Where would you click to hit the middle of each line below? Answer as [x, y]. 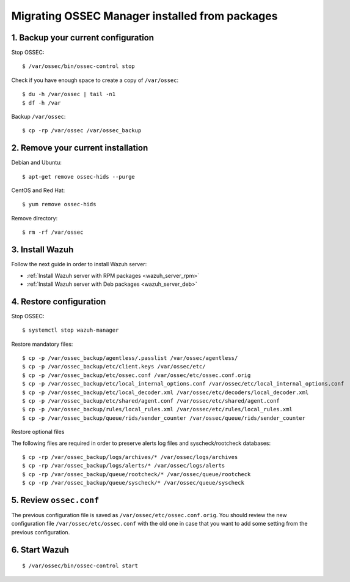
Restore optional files [38, 432]
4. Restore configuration [59, 301]
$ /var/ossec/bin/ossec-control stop [79, 66]
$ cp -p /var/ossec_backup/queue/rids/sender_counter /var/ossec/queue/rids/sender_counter [164, 418]
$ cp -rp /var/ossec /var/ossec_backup [82, 131]
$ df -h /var [42, 103]
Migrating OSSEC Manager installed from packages [144, 16]
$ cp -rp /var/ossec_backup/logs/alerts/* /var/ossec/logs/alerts [124, 466]
